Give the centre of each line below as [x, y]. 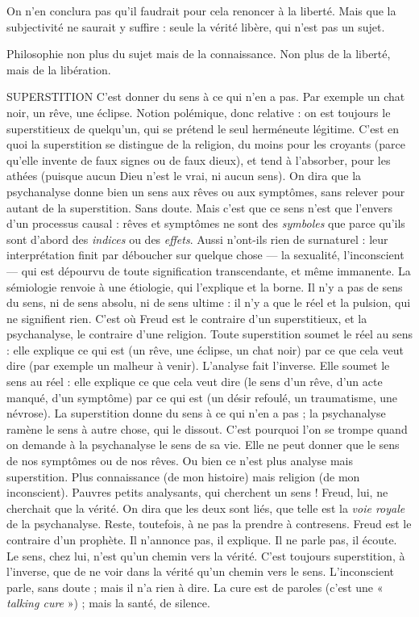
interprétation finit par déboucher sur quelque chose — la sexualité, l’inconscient [205, 255]
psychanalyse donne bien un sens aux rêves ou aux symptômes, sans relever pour [206, 191]
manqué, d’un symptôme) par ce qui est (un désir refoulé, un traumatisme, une [202, 397]
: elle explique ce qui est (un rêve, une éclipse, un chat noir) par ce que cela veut [205, 349]
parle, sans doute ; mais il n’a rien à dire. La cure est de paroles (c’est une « [195, 587]
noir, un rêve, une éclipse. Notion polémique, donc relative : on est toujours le [199, 112]
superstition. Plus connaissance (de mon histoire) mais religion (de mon [183, 476]
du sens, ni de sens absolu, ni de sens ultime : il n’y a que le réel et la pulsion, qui [209, 302]
